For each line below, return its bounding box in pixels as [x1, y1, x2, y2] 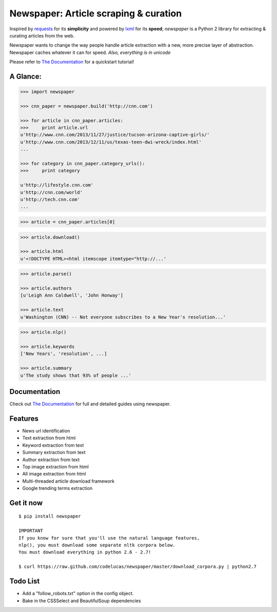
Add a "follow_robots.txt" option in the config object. [22, 590, 134, 597]
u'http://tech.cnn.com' [20, 196, 81, 202]
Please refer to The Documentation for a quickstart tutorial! [9, 59, 134, 65]
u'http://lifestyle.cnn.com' [20, 182, 94, 188]
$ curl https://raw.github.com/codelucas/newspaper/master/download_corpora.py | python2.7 [18, 564, 256, 569]
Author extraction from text [22, 457, 80, 463]
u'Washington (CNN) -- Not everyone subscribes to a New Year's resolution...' [20, 314, 226, 320]
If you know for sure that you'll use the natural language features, [18, 535, 200, 541]
